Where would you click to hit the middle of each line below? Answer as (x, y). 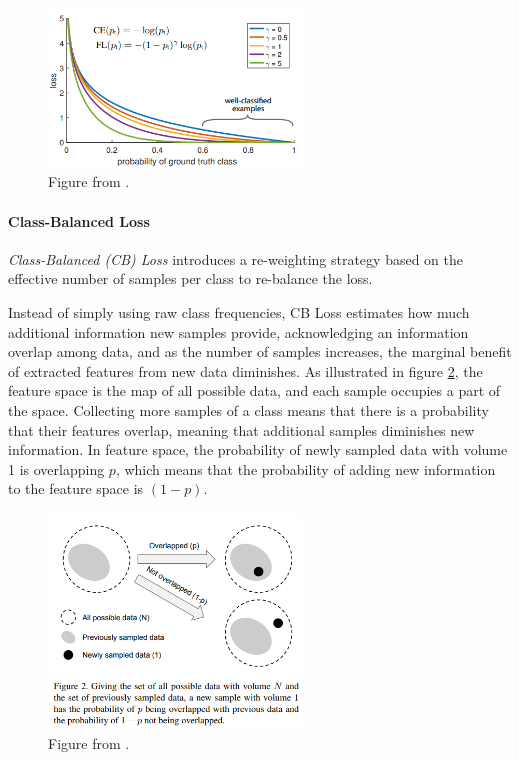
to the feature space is (76, 488)
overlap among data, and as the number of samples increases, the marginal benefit (260, 351)
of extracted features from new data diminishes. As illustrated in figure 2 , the (245, 370)
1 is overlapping (56, 468)
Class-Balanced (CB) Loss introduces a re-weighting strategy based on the (235, 258)
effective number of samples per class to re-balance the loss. (190, 278)
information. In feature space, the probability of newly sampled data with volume (258, 449)
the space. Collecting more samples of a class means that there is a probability (248, 409)
